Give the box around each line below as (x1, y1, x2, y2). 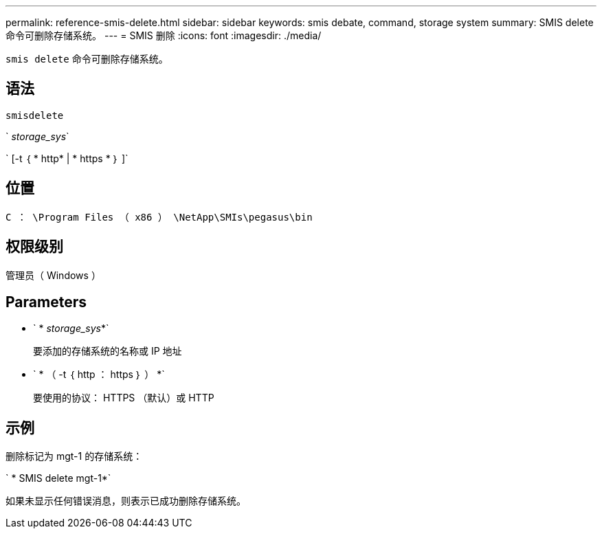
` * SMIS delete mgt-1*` (5, 472, 111, 485)
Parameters (5, 293, 87, 311)
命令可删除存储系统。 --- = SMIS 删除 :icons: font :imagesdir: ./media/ (5, 30, 322, 41)
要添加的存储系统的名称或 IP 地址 (33, 345, 182, 357)
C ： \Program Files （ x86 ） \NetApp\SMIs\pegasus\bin (5, 211, 313, 223)
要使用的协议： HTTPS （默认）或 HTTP (33, 392, 214, 404)
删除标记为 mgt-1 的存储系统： (5, 450, 143, 463)
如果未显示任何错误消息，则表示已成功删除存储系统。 (5, 495, 246, 507)
